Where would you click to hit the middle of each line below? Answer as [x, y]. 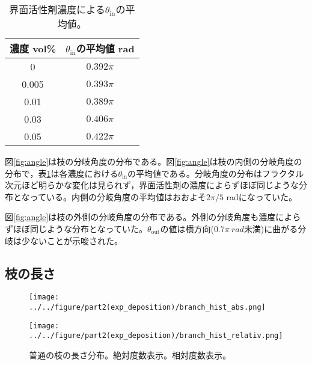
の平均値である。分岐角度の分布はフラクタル [216, 173]
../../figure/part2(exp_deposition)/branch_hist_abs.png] [147, 308]
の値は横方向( [187, 228]
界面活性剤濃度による [57, 9]
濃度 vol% [33, 48]
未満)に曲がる [271, 228]
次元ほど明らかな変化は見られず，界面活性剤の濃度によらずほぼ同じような [152, 185]
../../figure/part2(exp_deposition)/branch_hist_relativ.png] [156, 336]
